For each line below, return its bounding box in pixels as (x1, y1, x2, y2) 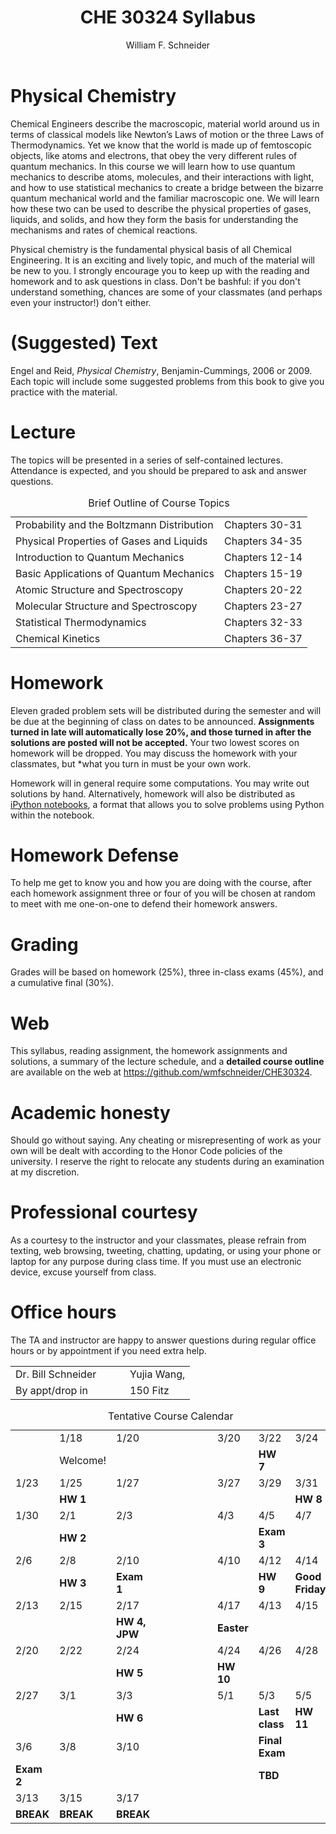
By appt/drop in (15, 1384, 88, 1398)
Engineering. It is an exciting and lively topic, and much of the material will (10, 254, 315, 266)
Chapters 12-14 (224, 550, 303, 564)
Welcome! (59, 1454, 107, 1468)
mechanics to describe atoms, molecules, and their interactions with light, (10, 171, 315, 183)
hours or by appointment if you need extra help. (10, 1345, 207, 1357)
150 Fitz (129, 1384, 170, 1398)
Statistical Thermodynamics (15, 615, 147, 629)
